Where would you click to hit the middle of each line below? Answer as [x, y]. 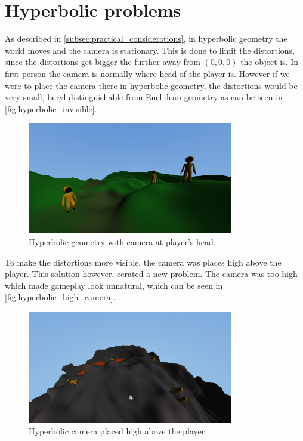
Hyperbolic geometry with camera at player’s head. [122, 242]
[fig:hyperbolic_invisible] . [51, 108]
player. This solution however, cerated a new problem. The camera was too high [151, 274]
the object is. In [270, 62]
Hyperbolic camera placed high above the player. [118, 431]
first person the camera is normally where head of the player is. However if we [147, 73]
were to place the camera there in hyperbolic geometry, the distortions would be [151, 85]
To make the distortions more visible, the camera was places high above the [143, 262]
